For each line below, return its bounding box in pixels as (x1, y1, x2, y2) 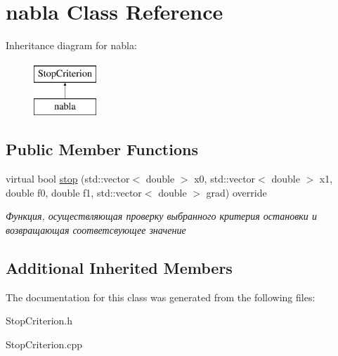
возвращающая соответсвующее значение (6, 222, 186, 237)
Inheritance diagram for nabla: (6, 38, 137, 53)
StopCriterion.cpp (6, 336, 83, 351)
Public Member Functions (6, 138, 198, 160)
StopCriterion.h (6, 313, 73, 328)
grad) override (206, 185, 267, 199)
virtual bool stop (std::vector (6, 171, 130, 186)
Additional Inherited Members (6, 256, 233, 278)
